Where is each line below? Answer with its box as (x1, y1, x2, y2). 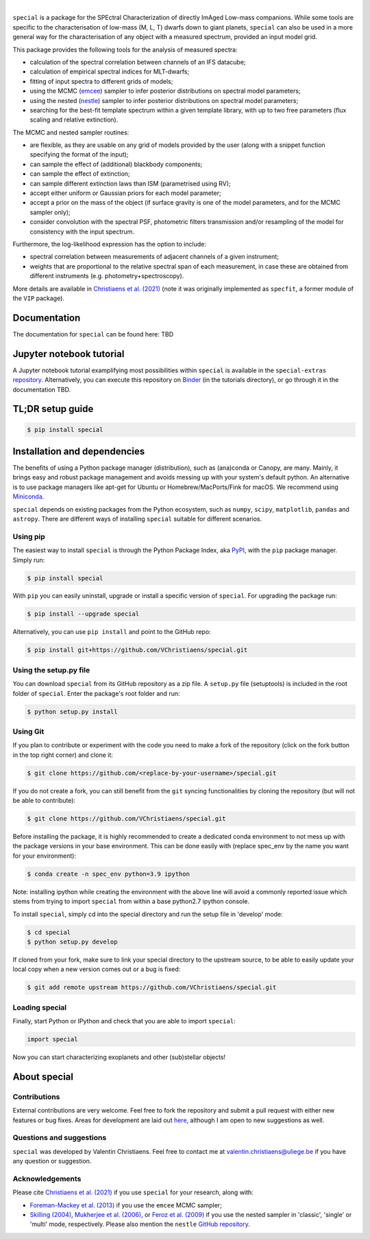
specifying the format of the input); (29, 150, 129, 159)
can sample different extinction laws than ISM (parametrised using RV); (29, 179, 231, 187)
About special (12, 1071, 73, 1082)
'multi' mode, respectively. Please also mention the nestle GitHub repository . (29, 1220, 250, 1229)
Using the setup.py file (12, 665, 90, 674)
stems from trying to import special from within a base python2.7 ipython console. (12, 897, 250, 906)
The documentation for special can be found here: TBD (12, 330, 174, 338)
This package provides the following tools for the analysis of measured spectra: (12, 45, 238, 54)
